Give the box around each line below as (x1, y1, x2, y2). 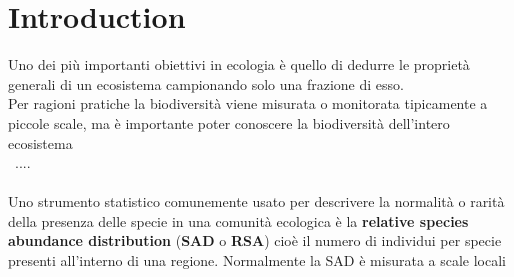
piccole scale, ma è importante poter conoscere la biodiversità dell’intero (8, 112, 450, 133)
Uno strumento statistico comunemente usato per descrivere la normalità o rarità (8, 191, 505, 212)
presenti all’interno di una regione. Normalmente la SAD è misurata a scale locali (8, 250, 506, 271)
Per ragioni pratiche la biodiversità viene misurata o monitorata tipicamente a (8, 93, 488, 114)
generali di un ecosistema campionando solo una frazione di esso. (8, 73, 404, 94)
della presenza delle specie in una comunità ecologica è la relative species (8, 210, 469, 231)
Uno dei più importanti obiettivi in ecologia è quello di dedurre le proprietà (8, 54, 470, 75)
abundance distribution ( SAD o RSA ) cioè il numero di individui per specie (8, 230, 502, 251)
